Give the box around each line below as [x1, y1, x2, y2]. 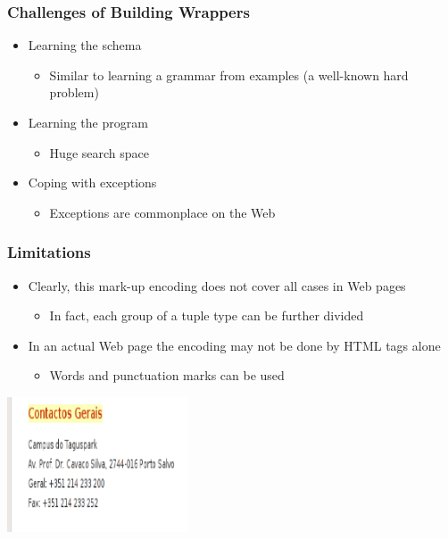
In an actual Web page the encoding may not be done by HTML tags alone [28, 336, 441, 354]
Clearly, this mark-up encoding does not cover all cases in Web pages [28, 276, 406, 294]
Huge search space [49, 143, 149, 162]
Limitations [7, 241, 91, 263]
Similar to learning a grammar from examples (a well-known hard [49, 65, 409, 84]
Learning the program [28, 113, 148, 131]
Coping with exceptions [28, 173, 157, 192]
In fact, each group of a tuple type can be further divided [49, 306, 364, 325]
